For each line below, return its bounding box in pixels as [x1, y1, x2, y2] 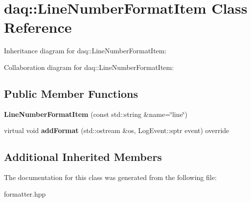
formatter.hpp [4, 188, 46, 199]
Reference [4, 17, 72, 37]
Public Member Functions [4, 86, 138, 101]
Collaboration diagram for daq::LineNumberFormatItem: [4, 62, 174, 72]
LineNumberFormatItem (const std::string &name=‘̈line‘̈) [4, 109, 188, 119]
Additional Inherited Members [4, 149, 162, 164]
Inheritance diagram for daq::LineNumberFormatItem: [4, 45, 167, 56]
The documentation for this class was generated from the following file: [4, 172, 217, 182]
